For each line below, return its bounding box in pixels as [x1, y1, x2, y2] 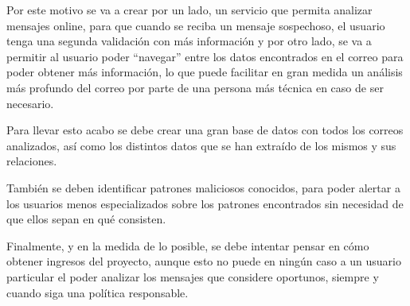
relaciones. [6, 153, 57, 169]
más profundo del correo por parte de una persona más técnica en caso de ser [6, 79, 384, 95]
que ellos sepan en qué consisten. [6, 211, 166, 227]
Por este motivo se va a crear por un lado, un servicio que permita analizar [6, 2, 373, 17]
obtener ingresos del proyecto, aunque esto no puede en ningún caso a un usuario [6, 253, 401, 269]
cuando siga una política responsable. [6, 284, 189, 300]
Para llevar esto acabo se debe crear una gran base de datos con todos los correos [6, 122, 404, 138]
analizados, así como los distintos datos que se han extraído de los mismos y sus [6, 137, 396, 153]
